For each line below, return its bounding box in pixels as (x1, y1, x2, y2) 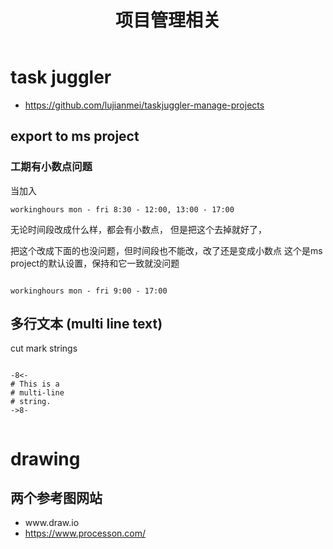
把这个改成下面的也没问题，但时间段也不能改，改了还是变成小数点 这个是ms (10, 244, 323, 256)
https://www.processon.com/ (24, 527, 147, 540)
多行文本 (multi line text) (10, 316, 163, 333)
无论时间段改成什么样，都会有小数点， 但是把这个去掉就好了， (10, 223, 267, 235)
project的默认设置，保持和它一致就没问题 (10, 257, 180, 269)
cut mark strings (10, 342, 78, 355)
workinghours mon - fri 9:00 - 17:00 (10, 286, 168, 296)
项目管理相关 (114, 9, 221, 32)
